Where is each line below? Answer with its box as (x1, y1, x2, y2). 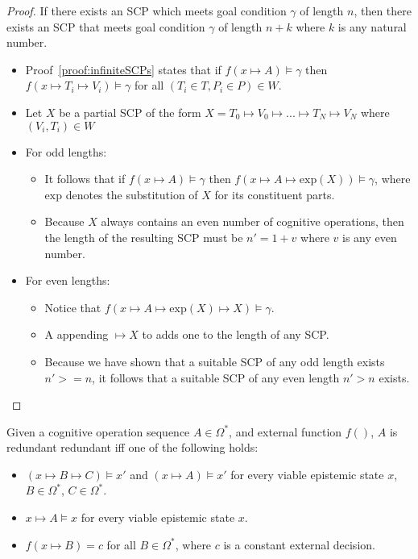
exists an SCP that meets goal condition (6, 18, 205, 35)
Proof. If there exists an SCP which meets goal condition (6, 2, 287, 19)
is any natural (337, 18, 407, 35)
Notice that (44, 298, 101, 315)
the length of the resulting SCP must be (44, 228, 243, 245)
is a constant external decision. (223, 536, 375, 553)
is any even (341, 228, 397, 245)
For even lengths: (25, 272, 110, 289)
